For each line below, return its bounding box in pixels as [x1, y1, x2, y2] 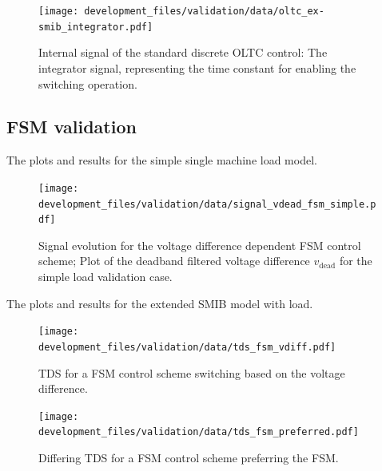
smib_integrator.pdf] [38, 21, 153, 33]
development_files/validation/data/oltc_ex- [84, 6, 324, 17]
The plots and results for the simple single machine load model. [6, 152, 317, 168]
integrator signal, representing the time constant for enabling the [38, 59, 356, 76]
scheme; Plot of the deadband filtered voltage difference [38, 252, 310, 269]
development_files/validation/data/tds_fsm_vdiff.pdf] [38, 341, 336, 353]
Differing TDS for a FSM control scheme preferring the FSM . [38, 449, 339, 466]
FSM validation [6, 114, 137, 139]
